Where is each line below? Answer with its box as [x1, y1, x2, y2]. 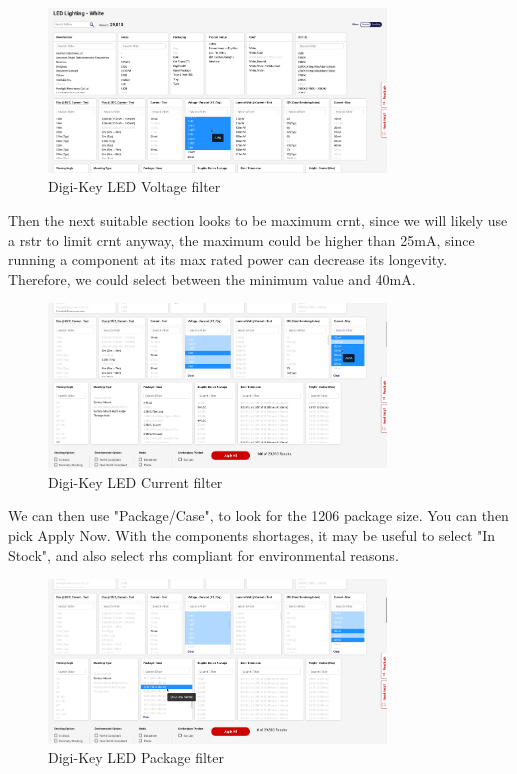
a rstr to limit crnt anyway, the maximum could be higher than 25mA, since [8, 229, 475, 250]
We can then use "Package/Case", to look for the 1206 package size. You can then [8, 505, 509, 526]
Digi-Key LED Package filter [48, 747, 225, 768]
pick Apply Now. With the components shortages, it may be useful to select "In [8, 524, 496, 545]
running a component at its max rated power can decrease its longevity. [8, 249, 448, 270]
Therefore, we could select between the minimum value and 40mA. [8, 268, 416, 289]
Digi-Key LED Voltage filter [48, 176, 221, 197]
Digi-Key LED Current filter [48, 471, 223, 492]
